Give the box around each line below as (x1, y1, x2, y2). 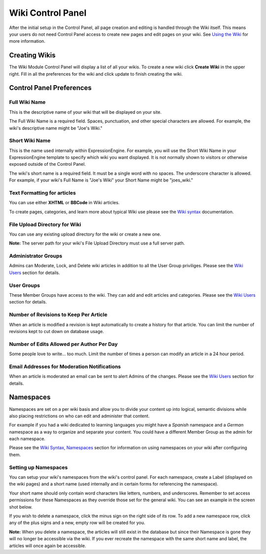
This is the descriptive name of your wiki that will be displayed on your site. (9, 109, 162, 115)
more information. (9, 38, 45, 44)
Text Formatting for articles (9, 189, 76, 196)
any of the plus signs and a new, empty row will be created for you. (9, 520, 145, 526)
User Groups (9, 282, 40, 289)
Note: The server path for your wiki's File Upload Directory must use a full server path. (9, 240, 185, 246)
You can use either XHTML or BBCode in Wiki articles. (9, 200, 120, 206)
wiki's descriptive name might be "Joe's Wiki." (9, 125, 103, 131)
